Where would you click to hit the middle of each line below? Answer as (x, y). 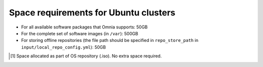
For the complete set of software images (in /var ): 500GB (80, 33)
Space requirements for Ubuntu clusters (92, 13)
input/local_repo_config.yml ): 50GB (64, 47)
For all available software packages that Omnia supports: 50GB (85, 27)
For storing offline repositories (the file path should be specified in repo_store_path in (110, 40)
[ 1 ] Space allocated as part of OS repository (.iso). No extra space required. (86, 56)
